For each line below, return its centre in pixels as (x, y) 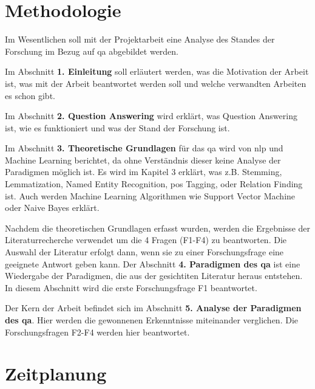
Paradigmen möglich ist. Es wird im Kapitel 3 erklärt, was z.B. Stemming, (144, 172)
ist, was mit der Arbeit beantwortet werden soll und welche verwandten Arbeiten (156, 83)
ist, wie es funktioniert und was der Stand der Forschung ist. (117, 127)
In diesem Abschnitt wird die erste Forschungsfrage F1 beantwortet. (131, 287)
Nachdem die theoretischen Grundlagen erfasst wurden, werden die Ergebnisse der (158, 228)
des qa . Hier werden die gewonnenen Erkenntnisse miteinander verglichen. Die (151, 320)
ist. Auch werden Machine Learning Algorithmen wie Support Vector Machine (150, 195)
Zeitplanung (56, 374)
